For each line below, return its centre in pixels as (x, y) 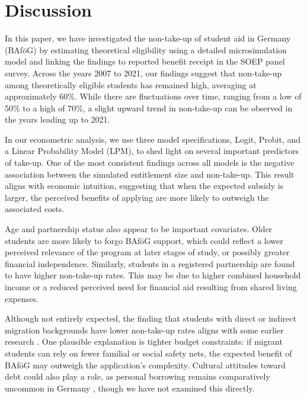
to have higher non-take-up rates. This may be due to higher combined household (153, 275)
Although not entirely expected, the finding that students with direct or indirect (151, 318)
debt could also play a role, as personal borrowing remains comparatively (137, 376)
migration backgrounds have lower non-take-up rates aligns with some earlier (144, 330)
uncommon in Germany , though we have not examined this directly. (130, 388)
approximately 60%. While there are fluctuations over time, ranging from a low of (153, 96)
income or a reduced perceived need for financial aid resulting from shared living (151, 287)
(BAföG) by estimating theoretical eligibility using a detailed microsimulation (146, 49)
